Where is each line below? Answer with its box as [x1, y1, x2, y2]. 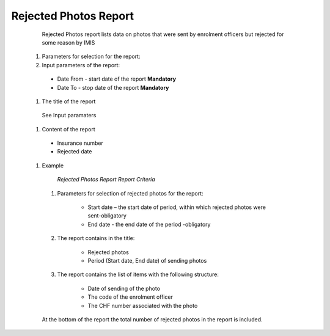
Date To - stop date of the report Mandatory [57, 84, 169, 91]
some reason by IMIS [42, 38, 95, 46]
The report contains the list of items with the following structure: [57, 271, 219, 278]
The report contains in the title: [57, 235, 135, 242]
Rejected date [57, 148, 92, 155]
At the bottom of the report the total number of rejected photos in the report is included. [42, 315, 263, 323]
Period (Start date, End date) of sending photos [87, 257, 207, 264]
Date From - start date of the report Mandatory [57, 75, 177, 82]
